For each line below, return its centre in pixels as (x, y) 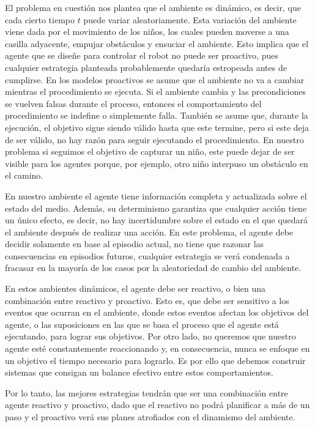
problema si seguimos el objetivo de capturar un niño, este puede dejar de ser (150, 151)
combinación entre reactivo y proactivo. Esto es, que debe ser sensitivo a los (147, 300)
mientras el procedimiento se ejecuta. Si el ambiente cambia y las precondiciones (155, 91)
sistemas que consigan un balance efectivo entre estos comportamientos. (139, 372)
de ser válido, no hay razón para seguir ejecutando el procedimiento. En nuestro (154, 139)
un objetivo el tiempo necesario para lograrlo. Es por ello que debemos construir (155, 360)
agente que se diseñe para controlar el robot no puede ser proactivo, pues (142, 55)
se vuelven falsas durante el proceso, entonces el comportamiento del (133, 103)
